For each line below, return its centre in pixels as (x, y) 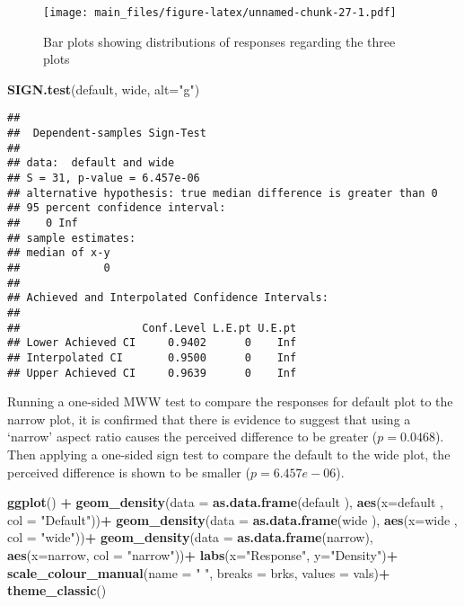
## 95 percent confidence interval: (117, 208)
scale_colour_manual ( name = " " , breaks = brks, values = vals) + (199, 572)
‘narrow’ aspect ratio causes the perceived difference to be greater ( (193, 437)
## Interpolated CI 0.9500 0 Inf (152, 357)
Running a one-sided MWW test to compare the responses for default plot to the (230, 401)
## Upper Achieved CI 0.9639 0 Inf (152, 373)
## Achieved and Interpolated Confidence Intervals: (168, 298)
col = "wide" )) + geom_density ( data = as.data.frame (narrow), (190, 537)
